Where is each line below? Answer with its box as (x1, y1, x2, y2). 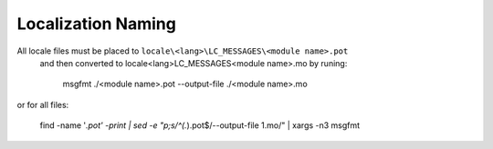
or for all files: (16, 99, 69, 110)
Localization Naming (16, 14, 177, 34)
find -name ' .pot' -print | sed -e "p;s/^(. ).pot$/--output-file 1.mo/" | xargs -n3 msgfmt (39, 120, 361, 131)
